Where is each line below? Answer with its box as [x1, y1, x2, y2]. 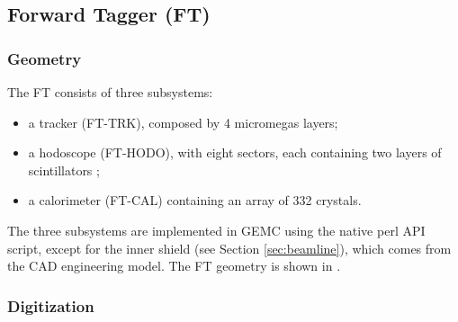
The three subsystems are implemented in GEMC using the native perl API [7, 220, 426, 239]
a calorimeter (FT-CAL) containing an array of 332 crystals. [28, 191, 362, 210]
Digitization [7, 294, 94, 317]
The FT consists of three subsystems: [7, 83, 213, 101]
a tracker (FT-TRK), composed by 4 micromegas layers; [28, 112, 338, 131]
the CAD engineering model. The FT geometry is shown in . [7, 256, 341, 275]
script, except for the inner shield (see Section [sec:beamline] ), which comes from [7, 238, 452, 257]
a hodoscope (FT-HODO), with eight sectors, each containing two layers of [28, 143, 442, 162]
